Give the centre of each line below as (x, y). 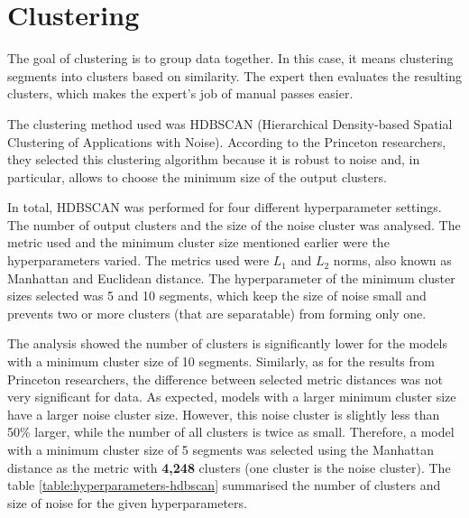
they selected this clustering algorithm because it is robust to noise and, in (214, 159)
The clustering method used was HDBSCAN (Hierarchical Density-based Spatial (230, 123)
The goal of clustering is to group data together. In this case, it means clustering (230, 58)
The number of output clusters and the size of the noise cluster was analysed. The (234, 224)
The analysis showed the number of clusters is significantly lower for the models (228, 343)
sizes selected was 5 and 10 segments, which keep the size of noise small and (217, 296)
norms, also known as (392, 260)
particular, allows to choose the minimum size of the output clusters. (197, 176)
